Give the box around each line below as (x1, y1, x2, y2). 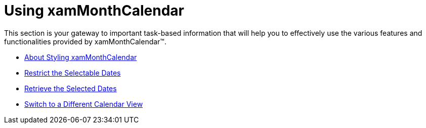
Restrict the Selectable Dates (24, 68, 121, 77)
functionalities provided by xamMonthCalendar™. (4, 37, 166, 46)
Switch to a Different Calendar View (24, 99, 143, 108)
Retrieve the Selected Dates (24, 84, 117, 93)
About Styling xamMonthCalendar (24, 52, 137, 61)
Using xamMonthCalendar (4, 2, 184, 19)
